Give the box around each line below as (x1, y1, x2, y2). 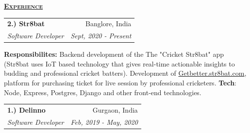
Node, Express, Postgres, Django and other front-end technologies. (4, 87, 201, 97)
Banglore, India (85, 18, 132, 29)
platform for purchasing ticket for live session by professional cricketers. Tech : (4, 78, 236, 88)
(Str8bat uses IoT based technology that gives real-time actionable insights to (4, 58, 235, 68)
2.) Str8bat (7, 18, 45, 29)
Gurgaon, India (92, 105, 138, 115)
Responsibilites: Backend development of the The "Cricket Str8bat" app (4, 49, 224, 59)
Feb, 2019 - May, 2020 (70, 116, 138, 127)
